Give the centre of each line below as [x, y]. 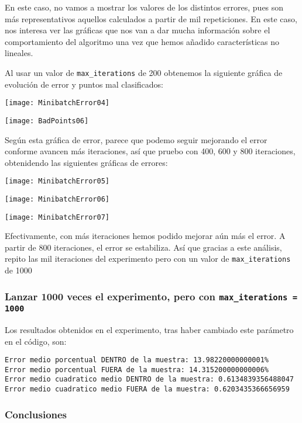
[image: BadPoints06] [47, 121]
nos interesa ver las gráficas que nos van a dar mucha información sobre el [138, 30]
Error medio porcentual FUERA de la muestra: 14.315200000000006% [137, 370]
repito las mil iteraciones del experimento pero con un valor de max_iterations [148, 259]
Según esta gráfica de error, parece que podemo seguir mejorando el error [136, 139]
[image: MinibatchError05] [57, 181]
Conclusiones [36, 414]
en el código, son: [36, 341]
